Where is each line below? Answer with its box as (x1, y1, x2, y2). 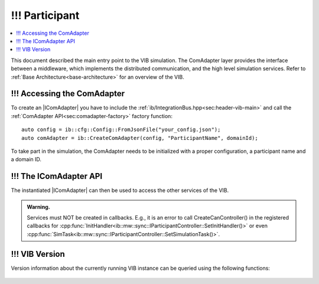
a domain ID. (11, 156, 41, 163)
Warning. (27, 203, 50, 210)
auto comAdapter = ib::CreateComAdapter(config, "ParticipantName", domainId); (21, 135, 258, 141)
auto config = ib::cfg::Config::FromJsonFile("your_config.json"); (21, 126, 221, 133)
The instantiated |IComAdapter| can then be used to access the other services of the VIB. (11, 187, 229, 194)
